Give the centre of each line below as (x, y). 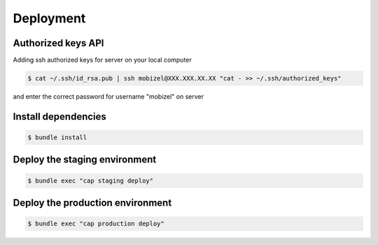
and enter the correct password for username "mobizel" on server (108, 97)
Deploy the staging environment (85, 160)
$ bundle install (57, 138)
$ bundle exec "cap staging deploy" (91, 181)
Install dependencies (59, 117)
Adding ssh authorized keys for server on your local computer (102, 60)
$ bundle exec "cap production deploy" (96, 224)
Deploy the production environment (92, 203)
